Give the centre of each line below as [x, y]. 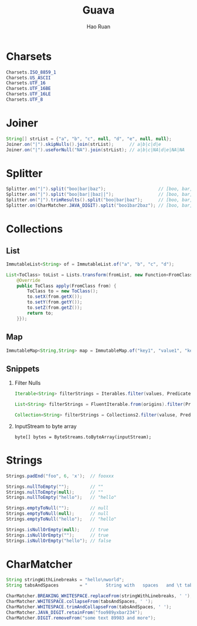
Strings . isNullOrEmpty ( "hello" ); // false [59, 541]
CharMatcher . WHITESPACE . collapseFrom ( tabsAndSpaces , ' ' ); [80, 602]
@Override [29, 280]
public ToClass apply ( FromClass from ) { [67, 286]
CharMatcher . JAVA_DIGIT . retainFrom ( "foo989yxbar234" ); [74, 612]
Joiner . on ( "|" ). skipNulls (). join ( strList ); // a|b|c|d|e [84, 144]
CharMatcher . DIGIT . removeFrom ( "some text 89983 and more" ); [81, 618]
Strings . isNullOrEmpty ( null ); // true [57, 530]
